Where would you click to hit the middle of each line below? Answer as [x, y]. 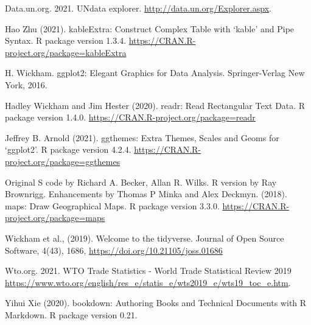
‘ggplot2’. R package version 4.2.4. [68, 149]
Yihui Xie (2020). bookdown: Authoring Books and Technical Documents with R [156, 303]
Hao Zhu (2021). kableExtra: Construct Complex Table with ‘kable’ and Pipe [150, 28]
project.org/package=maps [55, 218]
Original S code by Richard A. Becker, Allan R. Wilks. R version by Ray [141, 182]
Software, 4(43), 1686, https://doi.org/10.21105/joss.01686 [114, 250]
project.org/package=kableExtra [66, 52]
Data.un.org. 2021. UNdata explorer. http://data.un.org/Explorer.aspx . [138, 8]
